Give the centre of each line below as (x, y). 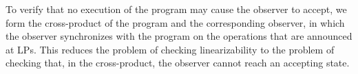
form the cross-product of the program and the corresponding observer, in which (175, 22)
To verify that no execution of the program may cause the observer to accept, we (176, 9)
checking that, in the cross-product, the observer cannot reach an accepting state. (178, 63)
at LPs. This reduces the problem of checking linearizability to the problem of (170, 49)
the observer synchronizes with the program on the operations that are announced (179, 36)
